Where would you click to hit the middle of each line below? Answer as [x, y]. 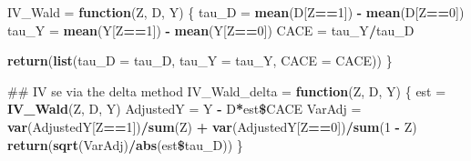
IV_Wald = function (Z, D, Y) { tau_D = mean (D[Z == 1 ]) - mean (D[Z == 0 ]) [236, 12]
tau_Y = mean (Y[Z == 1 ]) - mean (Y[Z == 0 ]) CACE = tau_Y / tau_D [211, 30]
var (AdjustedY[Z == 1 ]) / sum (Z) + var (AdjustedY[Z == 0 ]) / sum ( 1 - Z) [212, 126]
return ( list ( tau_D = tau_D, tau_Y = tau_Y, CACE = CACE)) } [200, 60]
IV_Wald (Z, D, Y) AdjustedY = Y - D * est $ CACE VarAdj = [184, 109]
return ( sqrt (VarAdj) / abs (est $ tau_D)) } [125, 144]
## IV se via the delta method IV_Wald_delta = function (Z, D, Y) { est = [227, 91]
